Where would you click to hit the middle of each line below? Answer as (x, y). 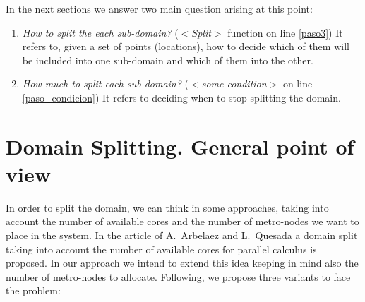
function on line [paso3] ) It (285, 32)
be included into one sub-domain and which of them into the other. (168, 60)
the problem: (33, 290)
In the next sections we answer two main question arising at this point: (159, 8)
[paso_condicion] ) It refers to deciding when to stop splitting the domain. (181, 97)
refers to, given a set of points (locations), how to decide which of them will (186, 46)
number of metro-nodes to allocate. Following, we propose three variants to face (178, 276)
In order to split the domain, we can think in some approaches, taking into (167, 207)
